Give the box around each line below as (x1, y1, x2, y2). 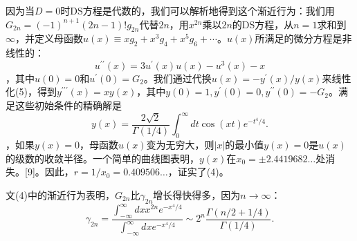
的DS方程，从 (232, 17, 294, 31)
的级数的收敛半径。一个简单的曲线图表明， (6, 151, 199, 165)
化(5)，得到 (6, 84, 57, 99)
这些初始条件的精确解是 (15, 98, 122, 113)
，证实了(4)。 (167, 164, 229, 179)
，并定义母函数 (15, 31, 83, 46)
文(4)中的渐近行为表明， (6, 187, 115, 202)
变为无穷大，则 (146, 137, 214, 151)
